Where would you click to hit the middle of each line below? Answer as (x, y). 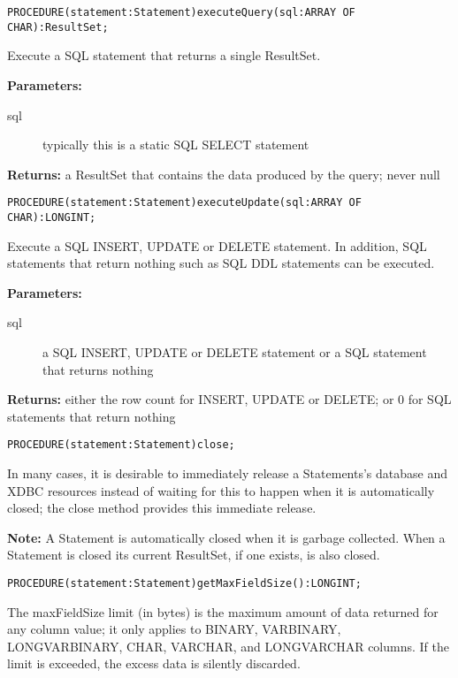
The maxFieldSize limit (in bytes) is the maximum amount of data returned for (223, 611)
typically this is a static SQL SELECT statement (176, 145)
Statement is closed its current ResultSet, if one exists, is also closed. (194, 555)
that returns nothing (98, 369)
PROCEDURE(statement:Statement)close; (121, 445)
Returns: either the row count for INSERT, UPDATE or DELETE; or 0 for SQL (229, 399)
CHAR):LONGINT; (52, 217)
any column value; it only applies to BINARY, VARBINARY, (174, 629)
